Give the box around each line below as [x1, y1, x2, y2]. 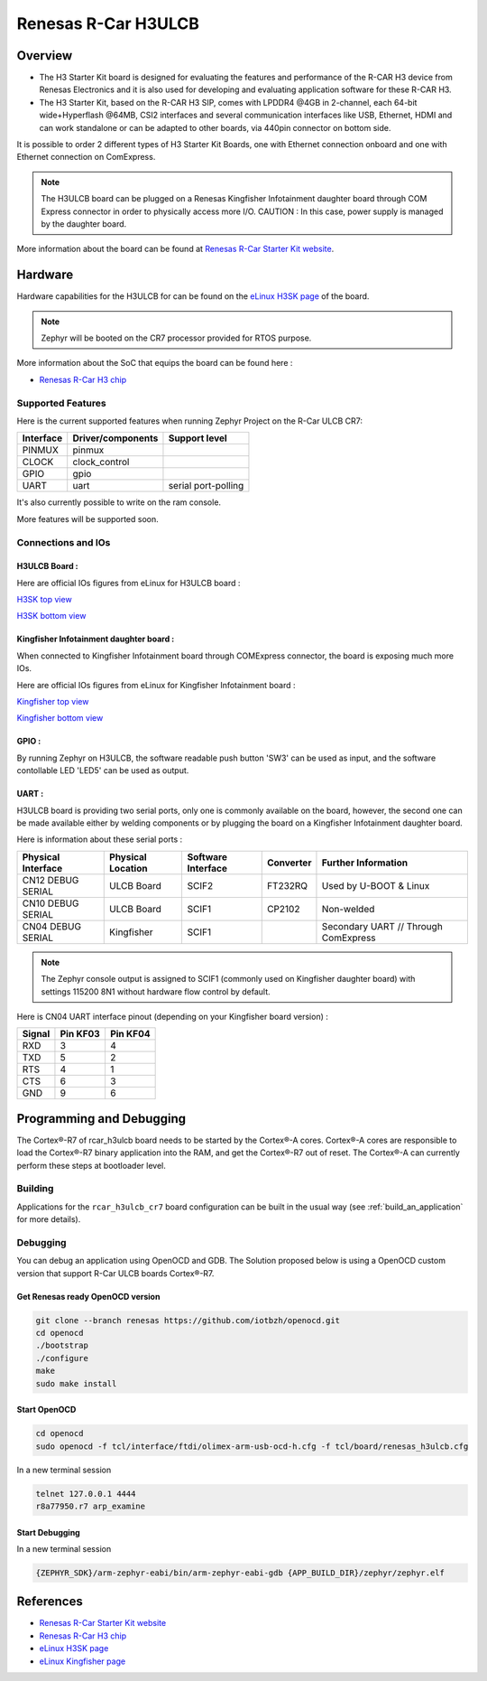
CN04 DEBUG [22, 920, 81, 932]
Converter [266, 856, 312, 869]
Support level [168, 432, 227, 444]
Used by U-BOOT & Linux [321, 879, 430, 892]
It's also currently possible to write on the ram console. [16, 497, 221, 508]
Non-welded [321, 902, 375, 915]
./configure [35, 1353, 89, 1363]
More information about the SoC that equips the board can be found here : [16, 358, 293, 369]
